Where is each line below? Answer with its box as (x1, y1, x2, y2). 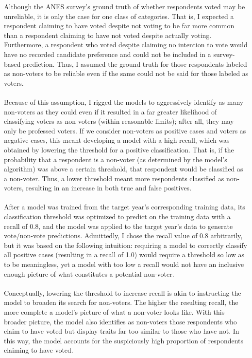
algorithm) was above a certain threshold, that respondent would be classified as (4, 164, 243, 174)
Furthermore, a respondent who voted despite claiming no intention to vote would (4, 39, 248, 50)
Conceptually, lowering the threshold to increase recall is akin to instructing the (4, 287, 241, 298)
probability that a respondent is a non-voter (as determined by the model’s (4, 154, 227, 164)
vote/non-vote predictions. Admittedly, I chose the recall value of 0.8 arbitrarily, (4, 230, 243, 241)
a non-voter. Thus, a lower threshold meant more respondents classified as (4, 173, 224, 183)
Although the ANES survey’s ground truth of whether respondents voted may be (4, 1, 245, 11)
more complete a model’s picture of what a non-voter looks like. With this (4, 307, 225, 317)
